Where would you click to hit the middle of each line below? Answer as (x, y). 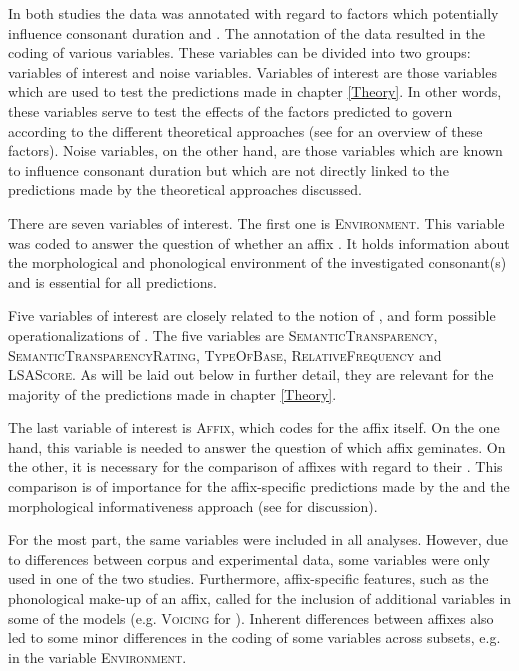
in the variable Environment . (97, 656)
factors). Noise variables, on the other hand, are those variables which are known (255, 150)
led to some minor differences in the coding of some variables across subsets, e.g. (254, 637)
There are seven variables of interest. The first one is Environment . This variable (256, 222)
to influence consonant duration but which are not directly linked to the (228, 169)
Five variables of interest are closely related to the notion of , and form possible (252, 315)
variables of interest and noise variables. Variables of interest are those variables (252, 71)
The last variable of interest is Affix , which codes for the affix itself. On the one (254, 427)
